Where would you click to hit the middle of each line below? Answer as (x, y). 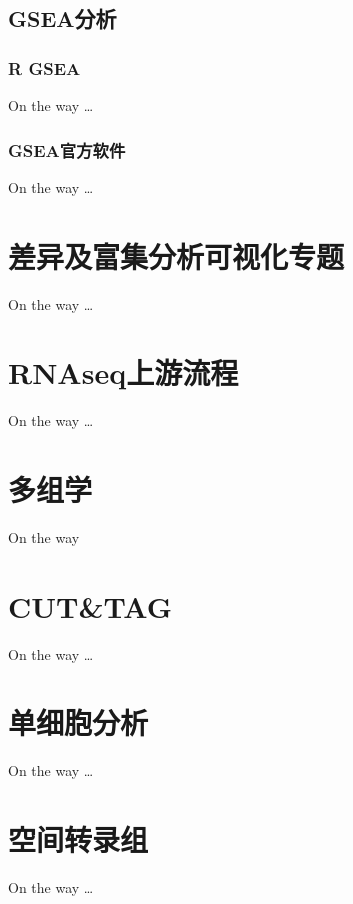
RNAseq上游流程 (123, 372)
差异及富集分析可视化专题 (176, 255)
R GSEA (44, 67)
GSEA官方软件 (67, 149)
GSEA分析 (62, 18)
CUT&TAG (90, 605)
